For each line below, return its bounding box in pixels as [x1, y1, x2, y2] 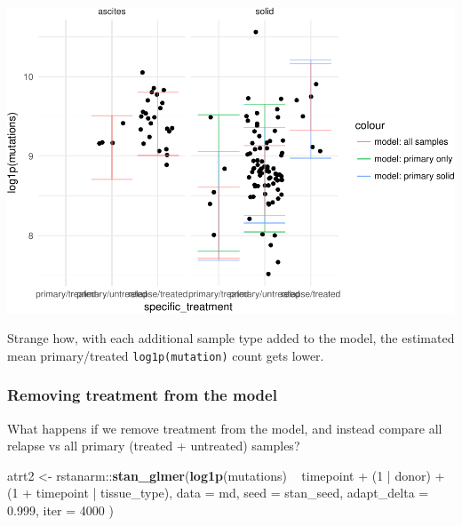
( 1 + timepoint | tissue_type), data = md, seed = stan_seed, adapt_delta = [7, 483, 429, 502]
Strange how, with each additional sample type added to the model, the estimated [7, 329, 455, 347]
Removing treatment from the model [7, 384, 277, 406]
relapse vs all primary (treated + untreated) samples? [7, 436, 300, 455]
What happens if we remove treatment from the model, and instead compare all [7, 418, 442, 437]
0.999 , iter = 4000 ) [7, 500, 114, 519]
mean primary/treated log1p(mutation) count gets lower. [7, 346, 324, 364]
